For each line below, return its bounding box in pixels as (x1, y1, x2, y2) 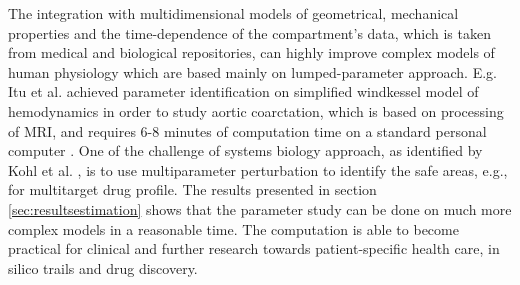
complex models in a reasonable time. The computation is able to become (8, 218, 459, 239)
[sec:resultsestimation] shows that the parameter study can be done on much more (8, 198, 512, 219)
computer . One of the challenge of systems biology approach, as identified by (8, 140, 483, 161)
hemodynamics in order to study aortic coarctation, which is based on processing (8, 100, 504, 121)
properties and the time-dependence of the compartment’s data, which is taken (8, 22, 491, 43)
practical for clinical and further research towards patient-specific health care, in (8, 238, 500, 259)
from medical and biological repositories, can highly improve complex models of (8, 42, 495, 63)
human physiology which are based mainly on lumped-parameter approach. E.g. (8, 61, 497, 82)
